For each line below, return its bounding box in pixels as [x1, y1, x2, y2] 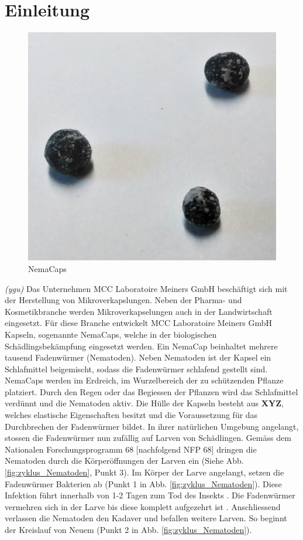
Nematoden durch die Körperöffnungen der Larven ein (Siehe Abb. [5, 454, 244, 467]
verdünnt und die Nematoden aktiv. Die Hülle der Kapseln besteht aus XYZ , [5, 397, 284, 409]
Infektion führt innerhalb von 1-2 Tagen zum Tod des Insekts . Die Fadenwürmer [5, 489, 295, 501]
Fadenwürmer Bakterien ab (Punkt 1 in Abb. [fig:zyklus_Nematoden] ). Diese [5, 477, 282, 490]
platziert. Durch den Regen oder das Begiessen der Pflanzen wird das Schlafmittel [5, 385, 298, 398]
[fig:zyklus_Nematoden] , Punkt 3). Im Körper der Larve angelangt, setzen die [5, 466, 284, 478]
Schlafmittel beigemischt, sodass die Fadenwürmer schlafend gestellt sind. [5, 362, 268, 375]
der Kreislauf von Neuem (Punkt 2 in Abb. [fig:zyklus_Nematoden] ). [5, 524, 252, 535]
